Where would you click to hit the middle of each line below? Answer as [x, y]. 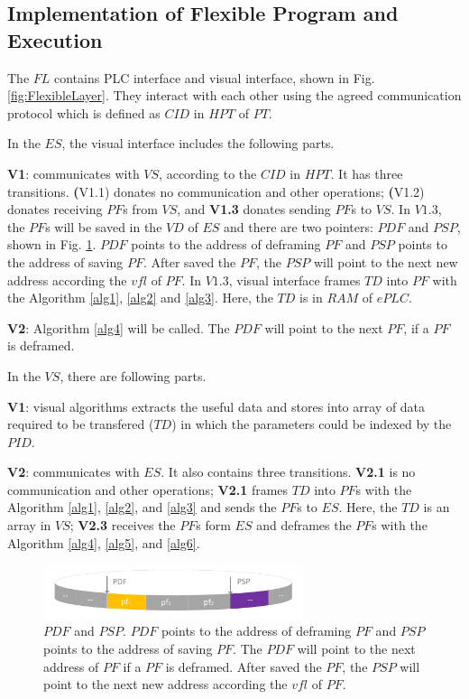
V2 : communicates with [74, 472]
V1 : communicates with [74, 173]
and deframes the [304, 525]
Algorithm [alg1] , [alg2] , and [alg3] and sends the [142, 507]
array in [29, 525]
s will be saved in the [104, 226]
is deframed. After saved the [244, 666]
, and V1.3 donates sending [254, 209]
